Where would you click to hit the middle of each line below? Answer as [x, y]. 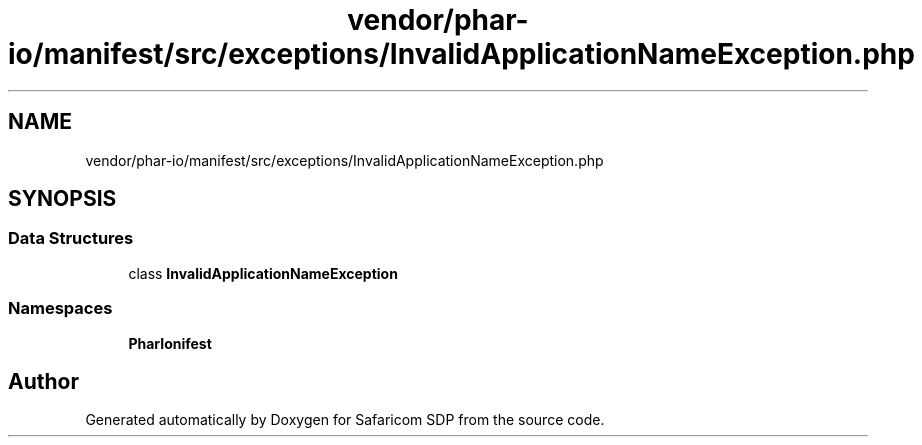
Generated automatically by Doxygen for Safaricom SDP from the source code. [345, 420]
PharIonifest [170, 343]
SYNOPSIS [62, 199]
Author [43, 381]
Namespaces [60, 308]
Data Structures [71, 238]
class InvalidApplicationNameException [263, 273]
